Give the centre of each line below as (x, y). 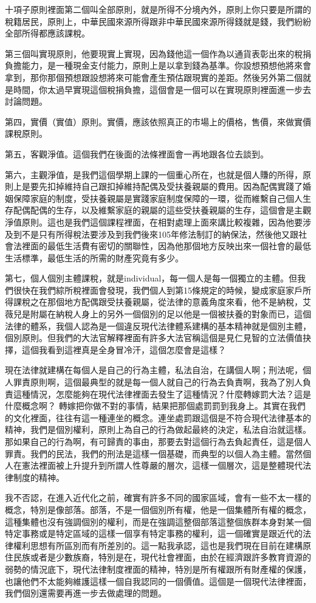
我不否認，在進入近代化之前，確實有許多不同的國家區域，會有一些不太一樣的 (158, 498)
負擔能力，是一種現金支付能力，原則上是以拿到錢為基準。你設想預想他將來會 (158, 65)
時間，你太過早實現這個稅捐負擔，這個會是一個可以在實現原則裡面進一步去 (162, 89)
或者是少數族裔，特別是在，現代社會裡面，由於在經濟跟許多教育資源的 (170, 557)
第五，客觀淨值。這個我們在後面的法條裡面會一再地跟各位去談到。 (137, 153)
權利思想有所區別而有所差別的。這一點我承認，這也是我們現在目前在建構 (158, 545)
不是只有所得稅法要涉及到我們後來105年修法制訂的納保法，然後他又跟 (160, 234)
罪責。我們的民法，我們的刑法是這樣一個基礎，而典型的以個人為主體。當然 (154, 453)
